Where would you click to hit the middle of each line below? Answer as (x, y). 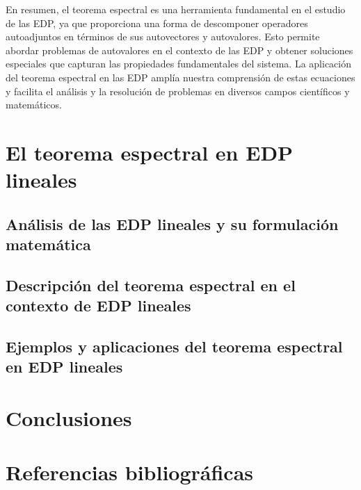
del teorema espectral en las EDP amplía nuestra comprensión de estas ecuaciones (180, 77)
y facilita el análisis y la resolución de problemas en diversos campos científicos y (178, 91)
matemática (48, 244)
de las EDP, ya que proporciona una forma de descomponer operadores (157, 23)
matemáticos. (34, 105)
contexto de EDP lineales (98, 305)
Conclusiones (69, 418)
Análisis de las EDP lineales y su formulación (172, 223)
